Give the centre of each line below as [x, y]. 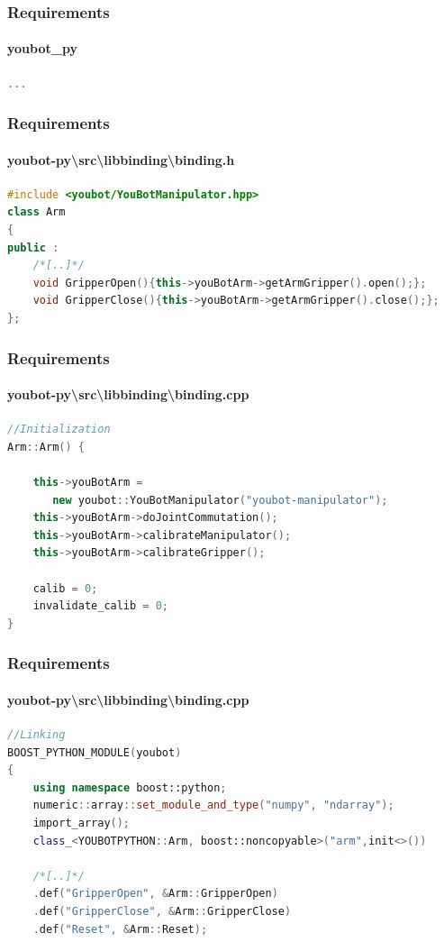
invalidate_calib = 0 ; [101, 606]
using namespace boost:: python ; [130, 787]
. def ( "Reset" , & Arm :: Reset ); [120, 929]
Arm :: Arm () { [46, 447]
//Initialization [59, 430]
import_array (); [82, 823]
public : [33, 247]
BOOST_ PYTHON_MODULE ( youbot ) [95, 752]
